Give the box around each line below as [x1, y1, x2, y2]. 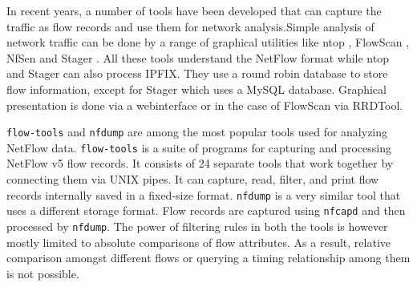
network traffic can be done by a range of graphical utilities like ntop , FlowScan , [6, 34, 410, 51]
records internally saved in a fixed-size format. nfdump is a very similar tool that [6, 186, 401, 203]
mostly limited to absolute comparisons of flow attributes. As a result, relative [6, 233, 391, 250]
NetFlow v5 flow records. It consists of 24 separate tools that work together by [6, 155, 394, 172]
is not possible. [6, 265, 79, 281]
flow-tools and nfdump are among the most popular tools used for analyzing [6, 123, 388, 140]
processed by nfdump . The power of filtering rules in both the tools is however [6, 217, 388, 234]
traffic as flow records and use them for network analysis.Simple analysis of [6, 18, 374, 34]
